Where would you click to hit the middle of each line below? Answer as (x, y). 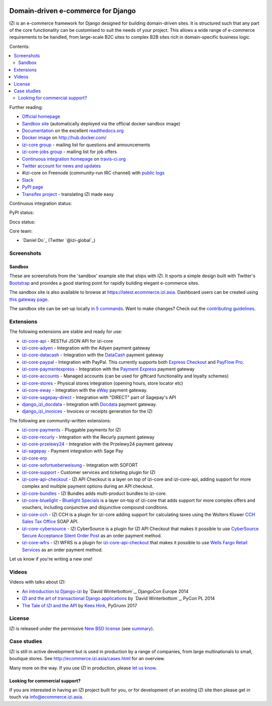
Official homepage (41, 116)
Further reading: (26, 107)
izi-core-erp (35, 458)
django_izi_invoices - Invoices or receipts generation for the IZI (87, 411)
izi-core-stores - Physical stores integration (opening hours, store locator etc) (103, 383)
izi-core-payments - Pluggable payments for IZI (71, 430)
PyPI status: (22, 213)
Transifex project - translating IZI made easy (68, 194)
